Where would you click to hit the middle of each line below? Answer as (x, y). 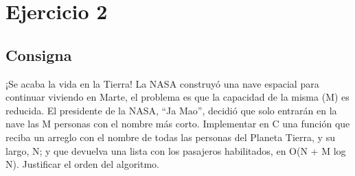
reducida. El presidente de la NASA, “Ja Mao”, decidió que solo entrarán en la (171, 110)
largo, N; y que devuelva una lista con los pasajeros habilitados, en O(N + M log (176, 150)
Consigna (39, 54)
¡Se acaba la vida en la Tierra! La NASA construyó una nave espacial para (162, 83)
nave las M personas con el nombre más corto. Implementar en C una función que (178, 124)
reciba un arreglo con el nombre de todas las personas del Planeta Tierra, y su (170, 137)
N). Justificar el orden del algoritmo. (83, 164)
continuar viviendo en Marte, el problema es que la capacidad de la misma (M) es (177, 97)
